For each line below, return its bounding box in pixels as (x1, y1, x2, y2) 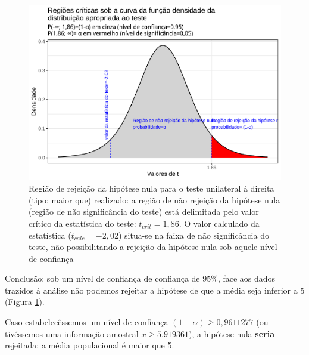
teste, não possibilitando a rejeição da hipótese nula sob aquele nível (29, 240, 277, 253)
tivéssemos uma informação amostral (5, 327, 139, 339)
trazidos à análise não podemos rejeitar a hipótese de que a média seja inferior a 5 (5, 283, 305, 296)
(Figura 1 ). (5, 295, 45, 308)
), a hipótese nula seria (188, 327, 274, 339)
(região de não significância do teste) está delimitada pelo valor (29, 205, 259, 218)
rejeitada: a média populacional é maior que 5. (5, 339, 174, 351)
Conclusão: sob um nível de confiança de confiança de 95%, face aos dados (5, 272, 276, 285)
